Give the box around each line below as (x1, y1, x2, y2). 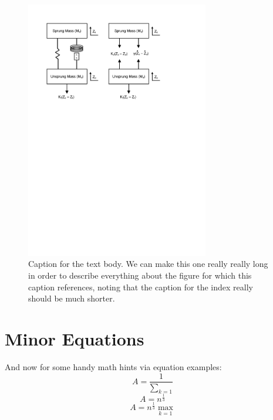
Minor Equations (5, 326, 144, 350)
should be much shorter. (28, 292, 115, 304)
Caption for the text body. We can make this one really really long (28, 258, 268, 270)
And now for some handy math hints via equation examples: (5, 360, 222, 372)
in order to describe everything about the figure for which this (28, 269, 252, 281)
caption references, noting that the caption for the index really (28, 280, 253, 293)
